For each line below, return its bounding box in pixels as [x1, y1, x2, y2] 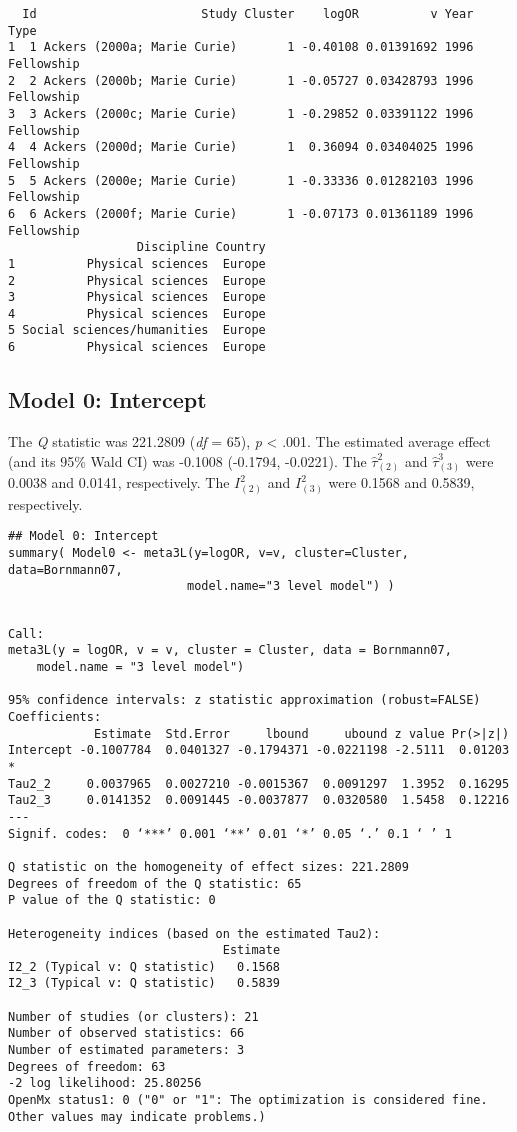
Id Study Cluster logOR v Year [22, 7, 474, 21]
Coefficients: [8, 709, 102, 724]
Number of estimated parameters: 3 [8, 1043, 245, 1058]
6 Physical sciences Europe [8, 340, 266, 355]
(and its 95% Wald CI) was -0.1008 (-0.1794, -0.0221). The [8, 450, 367, 471]
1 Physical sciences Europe [8, 256, 266, 271]
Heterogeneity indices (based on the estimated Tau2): [8, 926, 381, 941]
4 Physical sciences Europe [8, 306, 266, 321]
